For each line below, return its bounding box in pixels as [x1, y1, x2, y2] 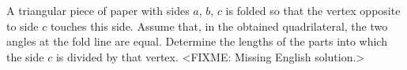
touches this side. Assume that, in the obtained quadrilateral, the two [50, 17, 388, 34]
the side [6, 48, 44, 64]
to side [6, 17, 39, 34]
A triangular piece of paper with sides [6, 2, 190, 18]
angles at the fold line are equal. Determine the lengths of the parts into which [6, 33, 387, 50]
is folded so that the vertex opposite [225, 2, 401, 18]
